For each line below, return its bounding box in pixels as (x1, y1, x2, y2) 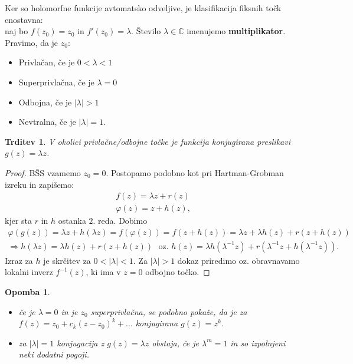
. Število (131, 25, 161, 37)
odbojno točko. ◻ (145, 266, 210, 278)
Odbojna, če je (18, 95, 72, 108)
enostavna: (5, 13, 43, 25)
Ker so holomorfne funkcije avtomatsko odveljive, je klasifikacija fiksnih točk (5, 2, 282, 14)
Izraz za (5, 254, 33, 266)
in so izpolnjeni (230, 336, 286, 349)
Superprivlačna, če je (18, 75, 94, 88)
